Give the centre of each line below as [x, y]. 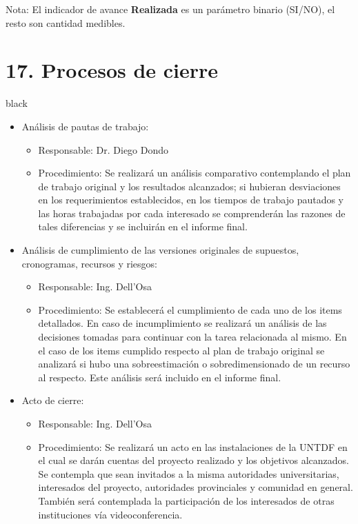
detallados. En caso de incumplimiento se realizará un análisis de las [182, 323]
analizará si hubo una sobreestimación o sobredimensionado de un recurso [194, 364]
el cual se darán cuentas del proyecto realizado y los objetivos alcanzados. [193, 460]
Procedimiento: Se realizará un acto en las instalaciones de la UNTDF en [193, 446]
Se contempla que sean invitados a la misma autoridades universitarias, [189, 473]
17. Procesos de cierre [112, 70]
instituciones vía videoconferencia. [110, 514]
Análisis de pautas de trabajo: [85, 126]
